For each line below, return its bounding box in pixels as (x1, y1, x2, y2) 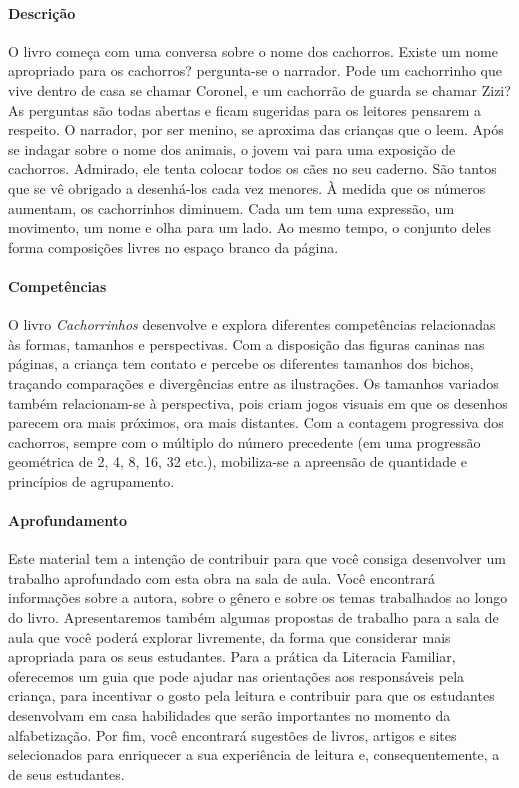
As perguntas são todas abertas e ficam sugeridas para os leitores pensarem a (8, 99, 482, 120)
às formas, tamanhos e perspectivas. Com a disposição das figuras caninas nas (8, 333, 485, 354)
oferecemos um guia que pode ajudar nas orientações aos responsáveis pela (8, 665, 465, 686)
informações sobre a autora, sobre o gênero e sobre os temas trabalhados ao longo (8, 587, 508, 608)
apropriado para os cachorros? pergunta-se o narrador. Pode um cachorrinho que (8, 60, 503, 81)
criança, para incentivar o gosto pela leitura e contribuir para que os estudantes (8, 685, 495, 706)
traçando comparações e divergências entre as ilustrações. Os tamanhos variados (8, 372, 499, 393)
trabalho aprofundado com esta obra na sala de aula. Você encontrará (8, 567, 435, 588)
